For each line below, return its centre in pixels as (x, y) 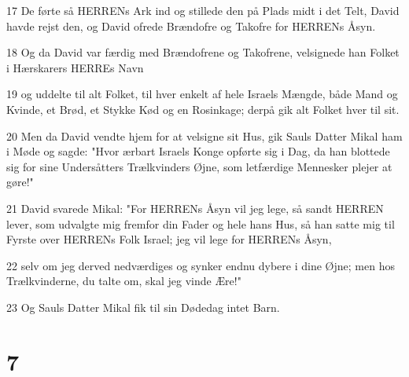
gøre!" (20, 182)
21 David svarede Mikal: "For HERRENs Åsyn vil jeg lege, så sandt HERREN (195, 208)
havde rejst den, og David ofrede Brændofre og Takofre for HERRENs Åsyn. (191, 26)
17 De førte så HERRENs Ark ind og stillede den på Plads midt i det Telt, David (203, 10)
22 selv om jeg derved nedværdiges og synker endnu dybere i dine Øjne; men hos (201, 265)
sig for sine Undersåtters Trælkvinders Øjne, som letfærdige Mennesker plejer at (199, 166)
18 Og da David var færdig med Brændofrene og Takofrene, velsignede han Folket (203, 52)
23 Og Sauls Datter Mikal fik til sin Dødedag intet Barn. (143, 307)
